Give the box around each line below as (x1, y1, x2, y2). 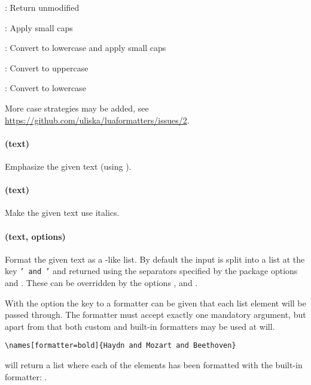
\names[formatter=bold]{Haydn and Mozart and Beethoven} (5, 341, 236, 350)
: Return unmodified (5, 1, 80, 13)
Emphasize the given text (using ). (5, 160, 132, 172)
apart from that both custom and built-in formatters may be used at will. (5, 320, 275, 332)
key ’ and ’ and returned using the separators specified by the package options (5, 264, 298, 277)
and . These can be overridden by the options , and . (5, 276, 198, 288)
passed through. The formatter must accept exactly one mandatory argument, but (5, 308, 306, 321)
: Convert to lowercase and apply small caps (5, 41, 166, 54)
